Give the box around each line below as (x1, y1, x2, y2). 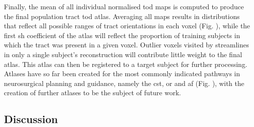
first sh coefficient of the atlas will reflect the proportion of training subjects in (4, 30, 240, 40)
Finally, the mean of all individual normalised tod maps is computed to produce (4, 1, 244, 11)
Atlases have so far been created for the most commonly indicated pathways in (4, 68, 240, 79)
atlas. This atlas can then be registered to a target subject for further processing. (4, 59, 248, 69)
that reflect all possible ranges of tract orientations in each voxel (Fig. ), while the (4, 21, 250, 31)
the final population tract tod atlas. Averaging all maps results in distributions (4, 11, 240, 21)
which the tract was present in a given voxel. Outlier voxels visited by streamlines (4, 40, 249, 50)
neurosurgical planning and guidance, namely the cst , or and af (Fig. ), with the (4, 78, 244, 88)
